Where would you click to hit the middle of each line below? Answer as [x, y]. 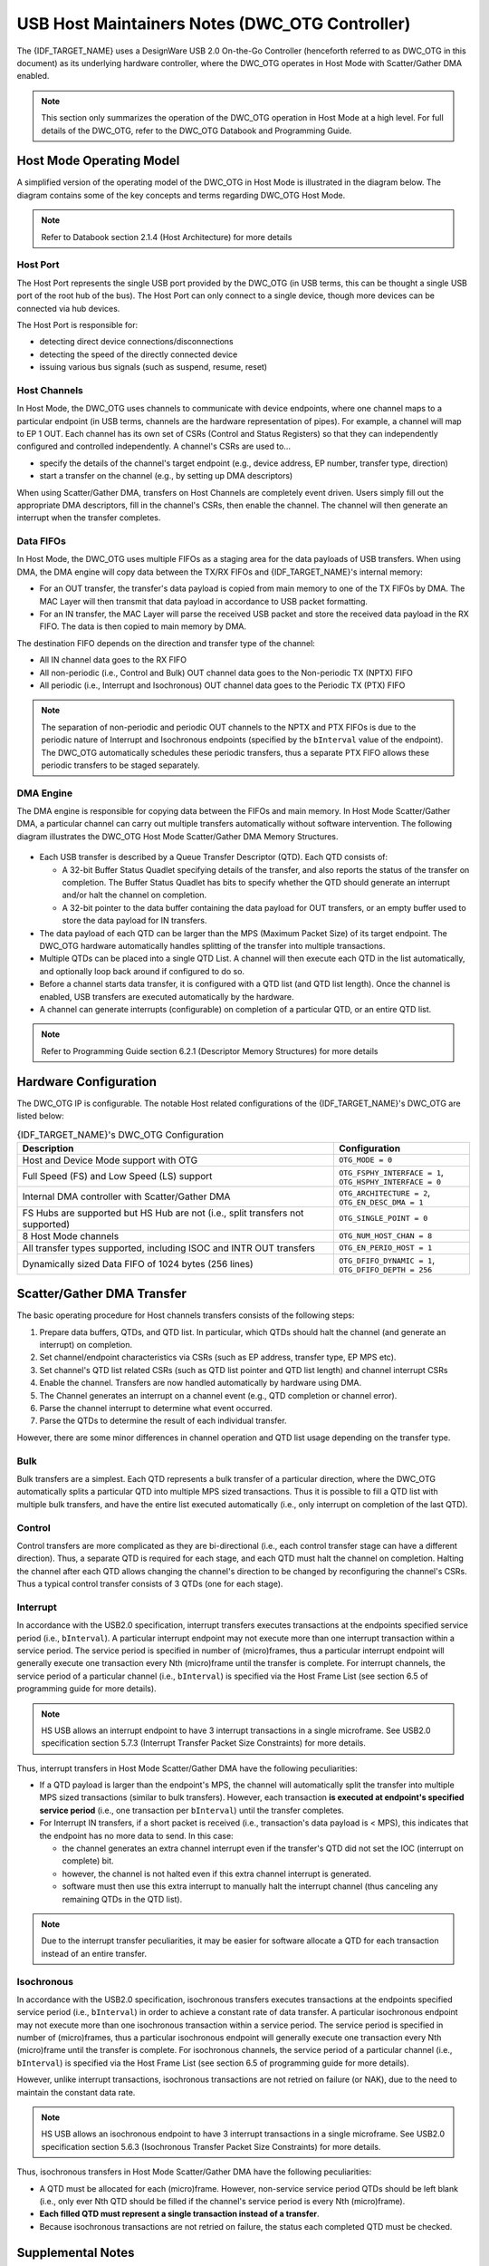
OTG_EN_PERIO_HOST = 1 [386, 1248]
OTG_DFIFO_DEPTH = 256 [386, 1269]
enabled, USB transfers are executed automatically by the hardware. [167, 996]
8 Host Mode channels [71, 1235]
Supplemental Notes [76, 2252]
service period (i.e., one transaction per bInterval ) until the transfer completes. [192, 1810]
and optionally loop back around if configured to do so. [142, 971]
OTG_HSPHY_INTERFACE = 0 [390, 1181]
